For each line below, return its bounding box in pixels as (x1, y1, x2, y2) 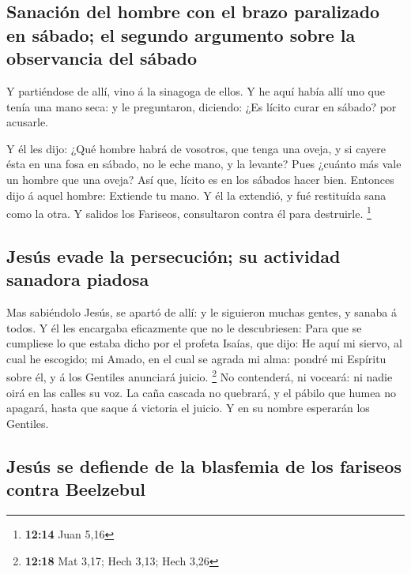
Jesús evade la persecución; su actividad (6, 243, 341, 268)
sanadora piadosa (6, 267, 149, 291)
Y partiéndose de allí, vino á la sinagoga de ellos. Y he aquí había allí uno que (6, 82, 386, 99)
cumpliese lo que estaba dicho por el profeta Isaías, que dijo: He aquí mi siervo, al (6, 335, 402, 351)
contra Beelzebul (6, 477, 146, 501)
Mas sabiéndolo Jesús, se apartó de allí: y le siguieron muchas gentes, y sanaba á (6, 303, 398, 320)
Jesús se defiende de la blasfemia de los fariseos (6, 453, 402, 478)
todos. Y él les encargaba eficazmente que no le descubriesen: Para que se (6, 319, 362, 336)
